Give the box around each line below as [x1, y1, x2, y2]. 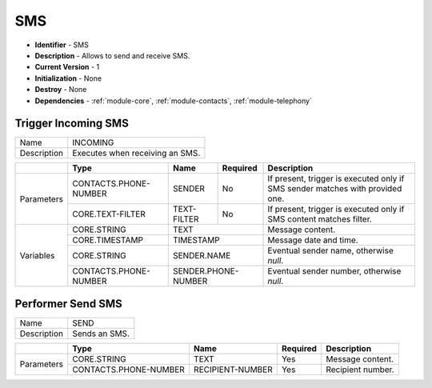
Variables [19, 250, 55, 261]
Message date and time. [267, 234, 359, 246]
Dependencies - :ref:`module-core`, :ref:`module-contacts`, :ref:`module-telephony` [34, 96, 312, 106]
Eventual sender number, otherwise [267, 266, 402, 277]
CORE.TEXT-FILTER [72, 209, 146, 220]
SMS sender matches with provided [267, 183, 402, 194]
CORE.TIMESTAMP [72, 234, 144, 246]
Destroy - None [34, 85, 87, 94]
